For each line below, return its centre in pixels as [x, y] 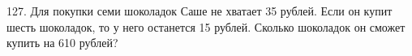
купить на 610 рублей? [62, 43]
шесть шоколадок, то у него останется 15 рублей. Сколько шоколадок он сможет [206, 26]
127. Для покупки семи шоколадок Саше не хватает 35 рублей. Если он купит [200, 11]
